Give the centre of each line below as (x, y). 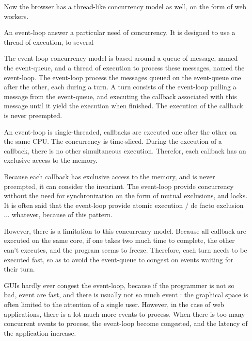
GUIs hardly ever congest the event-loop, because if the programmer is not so (119, 285)
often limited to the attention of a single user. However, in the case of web (114, 304)
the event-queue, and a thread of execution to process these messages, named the (124, 67)
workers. (16, 16)
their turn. (19, 269)
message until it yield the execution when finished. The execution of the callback (124, 106)
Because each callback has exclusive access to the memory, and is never (110, 176)
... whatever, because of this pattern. (58, 214)
